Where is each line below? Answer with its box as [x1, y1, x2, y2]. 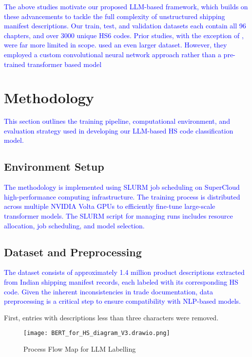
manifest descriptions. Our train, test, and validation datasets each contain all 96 [4, 21, 246, 31]
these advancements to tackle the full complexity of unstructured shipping [4, 11, 225, 21]
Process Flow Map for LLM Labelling [23, 344, 136, 354]
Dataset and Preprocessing [4, 244, 142, 259]
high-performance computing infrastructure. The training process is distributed [4, 191, 240, 201]
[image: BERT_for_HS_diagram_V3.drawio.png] [23, 330, 170, 337]
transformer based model [27, 59, 102, 69]
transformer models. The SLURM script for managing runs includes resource [4, 211, 233, 221]
